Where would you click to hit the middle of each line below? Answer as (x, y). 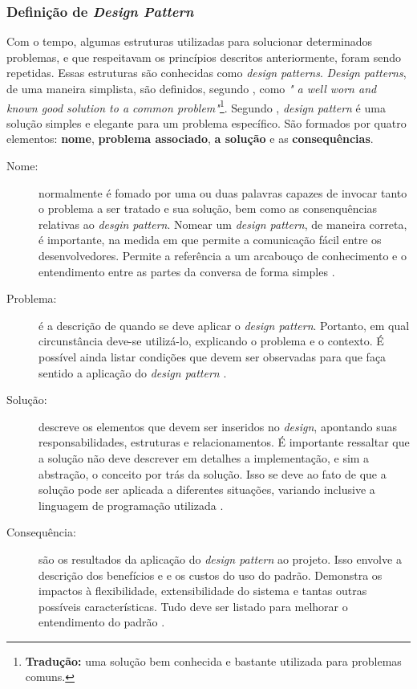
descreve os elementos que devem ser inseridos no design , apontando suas (218, 426)
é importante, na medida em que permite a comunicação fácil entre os (210, 240)
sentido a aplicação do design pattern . (133, 372)
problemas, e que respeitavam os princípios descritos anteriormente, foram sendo (204, 57)
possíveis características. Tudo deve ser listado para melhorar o (193, 606)
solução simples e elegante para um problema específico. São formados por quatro (206, 122)
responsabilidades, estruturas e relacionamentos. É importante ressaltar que (224, 442)
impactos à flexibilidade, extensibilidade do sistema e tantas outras (203, 591)
